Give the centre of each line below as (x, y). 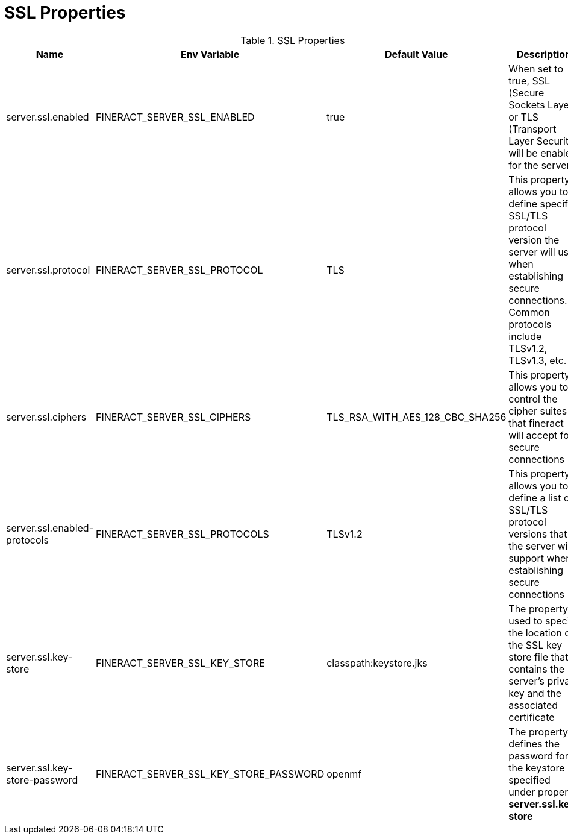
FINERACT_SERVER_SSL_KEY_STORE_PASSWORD (210, 774)
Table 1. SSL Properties (293, 40)
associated (533, 705)
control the (533, 399)
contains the (537, 669)
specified (529, 780)
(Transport (532, 129)
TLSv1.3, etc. (538, 360)
